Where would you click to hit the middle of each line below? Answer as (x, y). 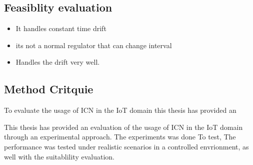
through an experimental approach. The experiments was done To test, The (120, 137)
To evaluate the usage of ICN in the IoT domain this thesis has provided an (120, 110)
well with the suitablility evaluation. (59, 156)
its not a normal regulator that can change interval (94, 45)
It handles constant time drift (61, 28)
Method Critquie (49, 89)
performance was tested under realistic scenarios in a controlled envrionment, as (126, 146)
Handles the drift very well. (58, 62)
